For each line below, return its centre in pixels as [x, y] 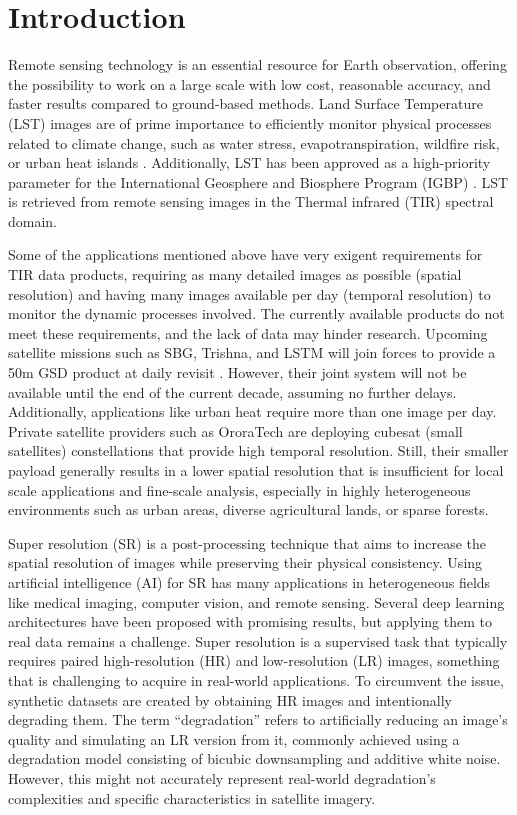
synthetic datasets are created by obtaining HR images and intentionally [230, 699]
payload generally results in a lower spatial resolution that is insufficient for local [256, 470]
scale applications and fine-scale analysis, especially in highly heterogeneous [239, 489]
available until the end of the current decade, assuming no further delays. [232, 391]
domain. [33, 220]
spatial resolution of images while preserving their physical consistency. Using [245, 562]
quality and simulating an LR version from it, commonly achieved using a [234, 738]
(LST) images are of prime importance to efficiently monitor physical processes [250, 122]
